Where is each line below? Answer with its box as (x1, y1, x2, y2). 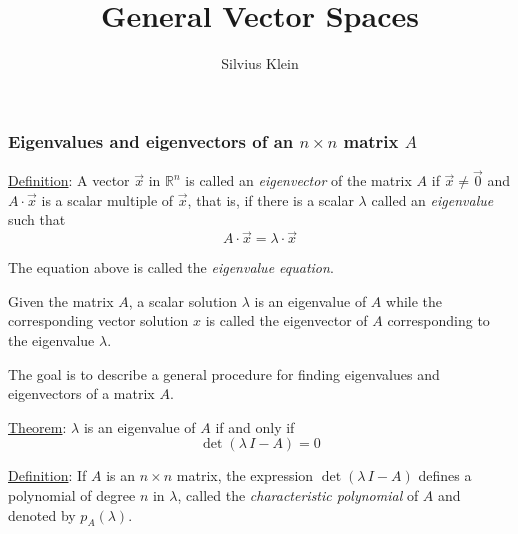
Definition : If (8, 465, 87, 486)
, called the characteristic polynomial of (177, 484, 419, 505)
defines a (418, 465, 472, 486)
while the (386, 290, 443, 311)
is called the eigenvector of (205, 310, 368, 331)
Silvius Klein (221, 53, 299, 74)
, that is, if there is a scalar (187, 189, 354, 210)
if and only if (215, 416, 295, 437)
